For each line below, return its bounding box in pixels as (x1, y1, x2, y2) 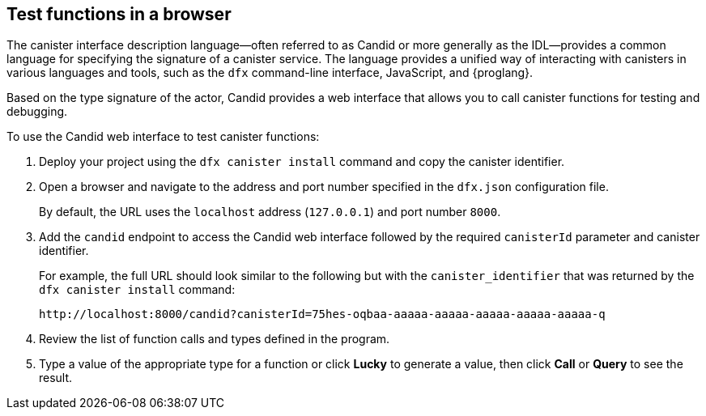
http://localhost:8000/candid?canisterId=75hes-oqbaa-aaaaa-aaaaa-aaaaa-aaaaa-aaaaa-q (39, 308, 606, 321)
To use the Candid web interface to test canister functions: (6, 129, 320, 144)
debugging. (6, 104, 68, 119)
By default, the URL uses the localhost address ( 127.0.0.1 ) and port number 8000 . (39, 205, 501, 219)
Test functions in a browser (6, 4, 232, 24)
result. (39, 371, 73, 385)
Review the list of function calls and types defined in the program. (39, 332, 390, 346)
